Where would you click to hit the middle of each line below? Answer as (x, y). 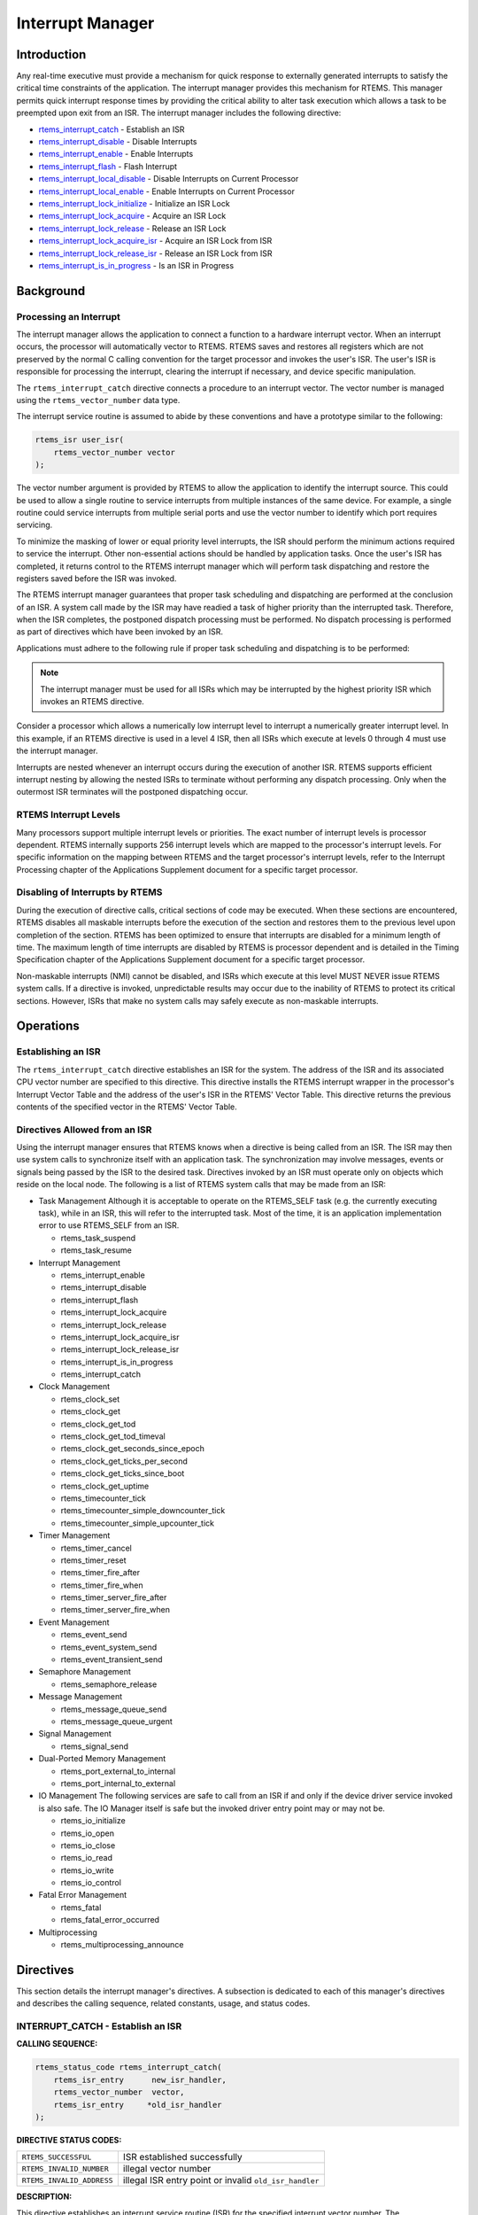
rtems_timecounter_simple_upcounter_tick (137, 1523)
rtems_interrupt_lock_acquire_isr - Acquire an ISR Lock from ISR (155, 241)
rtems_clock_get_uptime (105, 1486)
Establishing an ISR (58, 1052)
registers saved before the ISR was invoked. (96, 578)
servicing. (35, 525)
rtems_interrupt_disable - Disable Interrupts (118, 142)
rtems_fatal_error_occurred (110, 1920)
